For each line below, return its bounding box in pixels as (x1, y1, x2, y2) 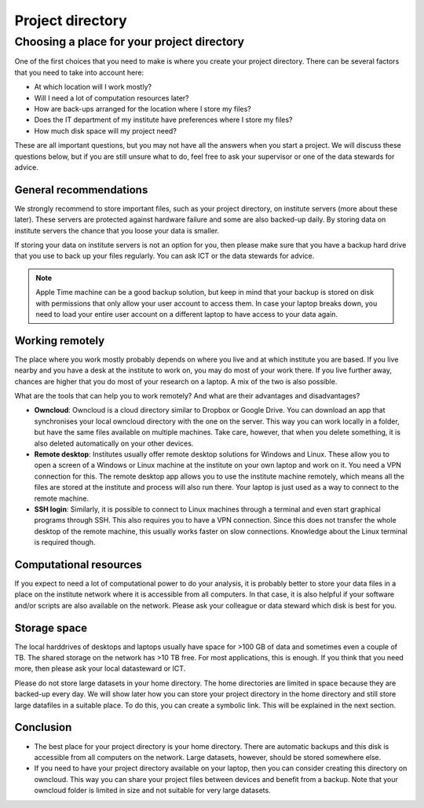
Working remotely (14, 334, 105, 347)
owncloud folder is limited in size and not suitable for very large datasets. (34, 786, 271, 795)
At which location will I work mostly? (34, 83, 152, 92)
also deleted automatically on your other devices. (34, 439, 194, 448)
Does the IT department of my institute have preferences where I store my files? (34, 115, 293, 125)
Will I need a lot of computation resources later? (34, 93, 189, 102)
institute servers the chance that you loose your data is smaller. (14, 226, 220, 235)
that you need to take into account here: (14, 68, 144, 77)
